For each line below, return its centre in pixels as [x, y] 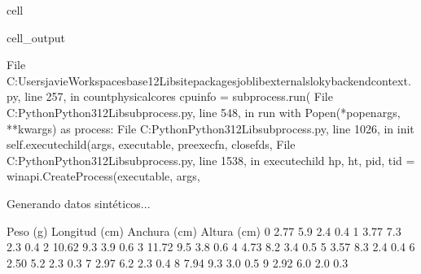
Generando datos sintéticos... [79, 203]
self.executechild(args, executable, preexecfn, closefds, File [151, 144]
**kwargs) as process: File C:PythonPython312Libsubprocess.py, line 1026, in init [210, 128]
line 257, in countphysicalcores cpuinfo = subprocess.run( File [179, 96]
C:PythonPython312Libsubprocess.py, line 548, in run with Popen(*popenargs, [204, 112]
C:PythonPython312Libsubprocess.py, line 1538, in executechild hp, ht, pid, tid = [211, 160]
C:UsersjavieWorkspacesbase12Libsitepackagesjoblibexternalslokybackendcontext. [209, 80]
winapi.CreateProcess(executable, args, [103, 176]
